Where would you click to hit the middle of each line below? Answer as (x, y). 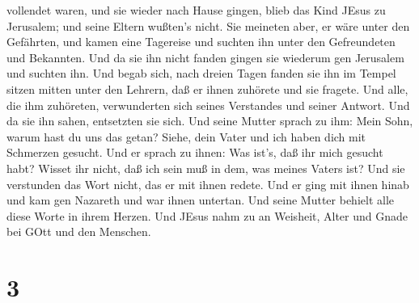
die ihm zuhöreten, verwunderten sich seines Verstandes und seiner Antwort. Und (208, 105)
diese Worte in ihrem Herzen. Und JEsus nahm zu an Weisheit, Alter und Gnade (207, 215)
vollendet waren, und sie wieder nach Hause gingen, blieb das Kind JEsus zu (196, 10)
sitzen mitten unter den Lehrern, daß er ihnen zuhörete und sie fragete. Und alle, (207, 88)
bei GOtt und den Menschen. (79, 231)
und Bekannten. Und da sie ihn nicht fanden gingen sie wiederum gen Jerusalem (205, 57)
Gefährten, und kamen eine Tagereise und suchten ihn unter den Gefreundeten (201, 42)
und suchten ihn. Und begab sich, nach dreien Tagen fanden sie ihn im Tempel (201, 73)
